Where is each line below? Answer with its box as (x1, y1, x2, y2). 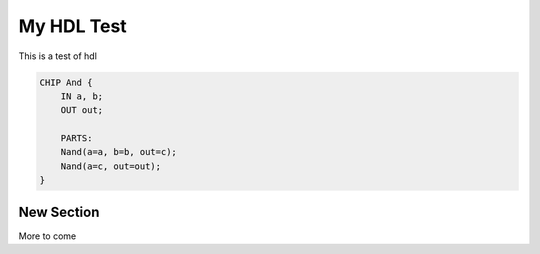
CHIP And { (39, 76, 93, 88)
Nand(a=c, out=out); (60, 160, 162, 172)
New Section (18, 203, 100, 220)
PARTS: (60, 133, 93, 144)
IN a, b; (60, 90, 104, 102)
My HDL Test (18, 15, 127, 37)
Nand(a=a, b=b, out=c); (60, 146, 177, 158)
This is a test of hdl (18, 50, 97, 62)
